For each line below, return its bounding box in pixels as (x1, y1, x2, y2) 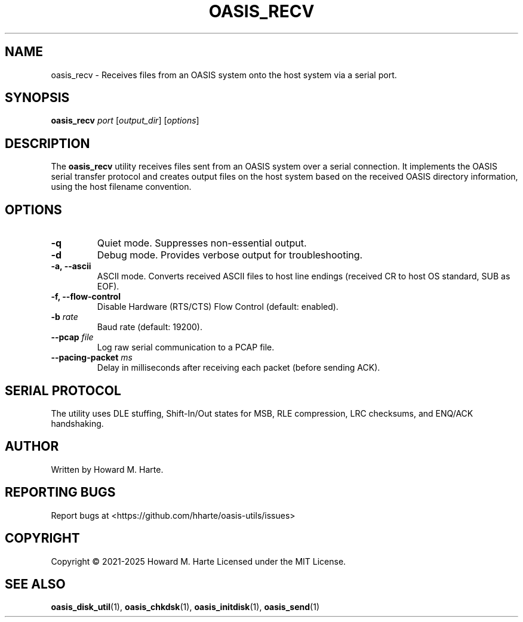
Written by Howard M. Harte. (51, 464, 164, 475)
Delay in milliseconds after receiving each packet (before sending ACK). (97, 362, 380, 373)
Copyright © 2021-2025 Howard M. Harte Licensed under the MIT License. (51, 556, 346, 566)
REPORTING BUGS (5, 485, 116, 500)
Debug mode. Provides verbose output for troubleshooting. (97, 249, 363, 261)
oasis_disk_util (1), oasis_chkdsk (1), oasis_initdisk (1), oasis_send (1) (51, 602, 320, 612)
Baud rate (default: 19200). (97, 322, 202, 332)
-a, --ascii (51, 261, 91, 272)
